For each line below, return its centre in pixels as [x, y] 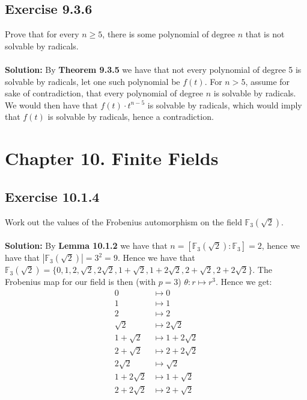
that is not [265, 34]
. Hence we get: [244, 282]
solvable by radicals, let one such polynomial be [93, 81]
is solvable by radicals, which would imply [225, 105]
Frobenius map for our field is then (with [80, 282]
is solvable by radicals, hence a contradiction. [131, 117]
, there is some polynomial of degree [169, 34]
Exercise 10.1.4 [52, 196]
